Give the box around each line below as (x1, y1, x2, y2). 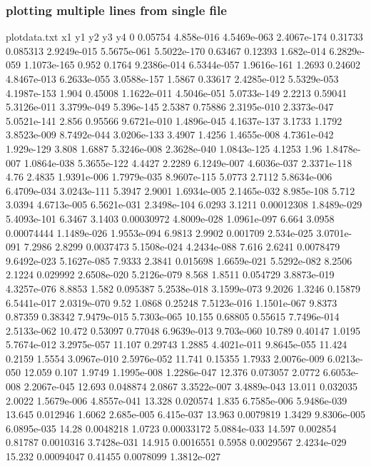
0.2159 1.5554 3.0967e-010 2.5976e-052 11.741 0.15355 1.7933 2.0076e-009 (6, 350, 325, 365)
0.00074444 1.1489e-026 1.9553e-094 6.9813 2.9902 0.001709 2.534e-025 (6, 225, 313, 240)
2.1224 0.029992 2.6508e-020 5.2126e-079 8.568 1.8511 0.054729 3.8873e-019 (6, 267, 335, 282)
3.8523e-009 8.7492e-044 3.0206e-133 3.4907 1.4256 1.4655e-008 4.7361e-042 (6, 127, 334, 142)
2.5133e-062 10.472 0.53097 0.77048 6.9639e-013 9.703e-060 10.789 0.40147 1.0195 (6, 323, 360, 338)
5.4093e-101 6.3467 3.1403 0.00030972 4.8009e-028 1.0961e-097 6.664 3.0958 (6, 211, 335, 226)
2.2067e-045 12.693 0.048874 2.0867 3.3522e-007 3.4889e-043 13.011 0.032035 (24, 379, 358, 394)
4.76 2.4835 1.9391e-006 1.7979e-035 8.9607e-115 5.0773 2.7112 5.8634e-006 (6, 169, 332, 184)
